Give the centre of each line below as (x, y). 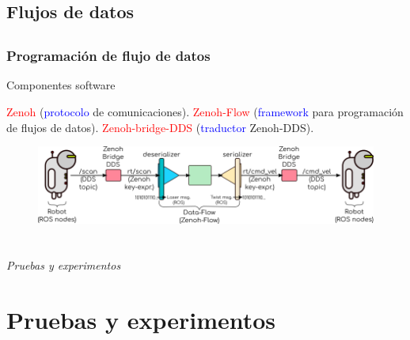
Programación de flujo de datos (108, 56)
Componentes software (61, 85)
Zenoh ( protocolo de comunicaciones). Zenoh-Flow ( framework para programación (205, 112)
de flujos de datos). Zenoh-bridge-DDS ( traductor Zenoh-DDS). (160, 127)
